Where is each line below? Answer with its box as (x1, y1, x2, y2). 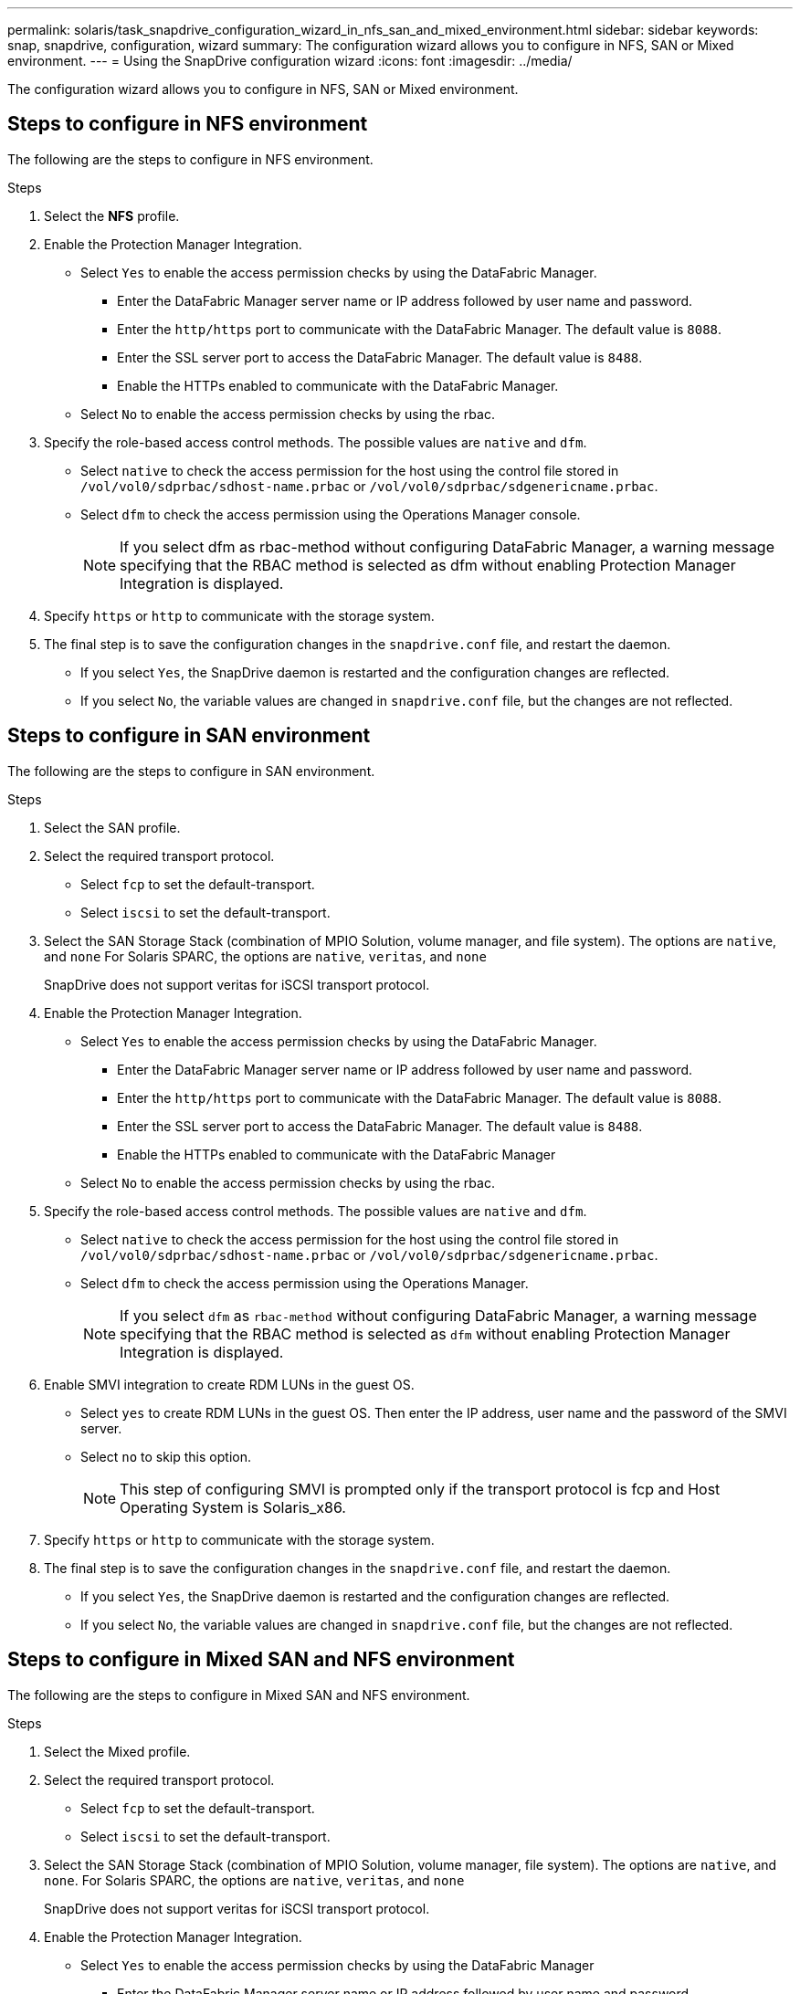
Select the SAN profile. (44, 819, 181, 835)
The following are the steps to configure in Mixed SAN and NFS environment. (7, 1686, 470, 1703)
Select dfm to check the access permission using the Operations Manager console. (80, 506, 581, 522)
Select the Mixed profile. (44, 1743, 191, 1759)
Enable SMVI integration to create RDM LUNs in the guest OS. (44, 1376, 415, 1392)
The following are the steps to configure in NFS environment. (7, 151, 374, 167)
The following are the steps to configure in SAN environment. (7, 762, 375, 779)
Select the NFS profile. (44, 207, 180, 224)
